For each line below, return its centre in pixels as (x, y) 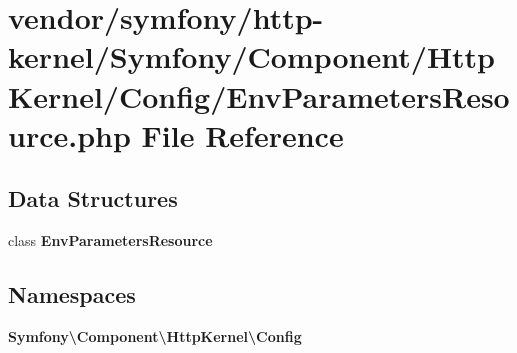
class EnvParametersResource (110, 240)
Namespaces (72, 294)
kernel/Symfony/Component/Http (252, 56)
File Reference (242, 134)
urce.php (69, 134)
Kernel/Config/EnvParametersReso (259, 95)
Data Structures (93, 198)
